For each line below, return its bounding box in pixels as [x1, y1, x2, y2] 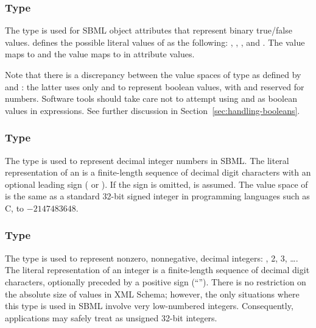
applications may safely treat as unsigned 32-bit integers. [5, 311, 217, 324]
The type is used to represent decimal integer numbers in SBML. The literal [5, 154, 289, 166]
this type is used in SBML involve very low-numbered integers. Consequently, [5, 299, 293, 312]
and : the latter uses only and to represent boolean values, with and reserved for [5, 80, 304, 93]
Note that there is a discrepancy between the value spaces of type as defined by [5, 68, 301, 80]
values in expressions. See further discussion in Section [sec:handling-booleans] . [5, 104, 300, 116]
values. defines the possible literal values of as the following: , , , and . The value [5, 35, 305, 48]
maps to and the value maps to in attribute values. [5, 48, 195, 60]
